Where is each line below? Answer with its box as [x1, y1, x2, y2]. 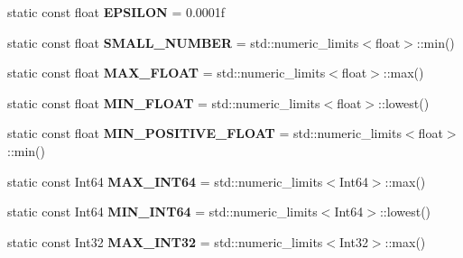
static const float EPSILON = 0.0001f [7, 3, 226, 21]
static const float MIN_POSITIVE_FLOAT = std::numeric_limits [7, 124, 402, 143]
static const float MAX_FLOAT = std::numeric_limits [7, 63, 326, 82]
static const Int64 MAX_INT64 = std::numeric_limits [7, 171, 323, 190]
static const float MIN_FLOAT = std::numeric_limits [7, 93, 320, 112]
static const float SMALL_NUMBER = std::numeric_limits [7, 32, 359, 51]
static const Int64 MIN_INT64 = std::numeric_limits [7, 202, 318, 221]
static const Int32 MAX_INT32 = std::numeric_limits [7, 232, 323, 251]
